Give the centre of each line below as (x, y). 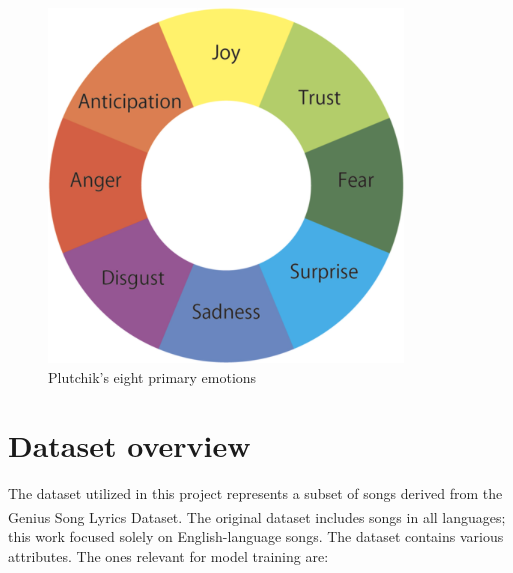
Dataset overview (129, 445)
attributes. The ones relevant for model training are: (168, 555)
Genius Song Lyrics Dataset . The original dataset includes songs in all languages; (257, 516)
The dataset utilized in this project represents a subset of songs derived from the (255, 493)
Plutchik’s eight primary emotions (152, 376)
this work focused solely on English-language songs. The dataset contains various (256, 536)
